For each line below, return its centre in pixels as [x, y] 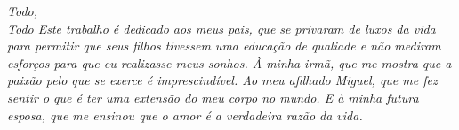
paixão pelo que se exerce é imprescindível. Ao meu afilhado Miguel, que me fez [222, 80]
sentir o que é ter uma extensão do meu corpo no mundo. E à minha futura [213, 97]
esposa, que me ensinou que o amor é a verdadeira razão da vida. [185, 115]
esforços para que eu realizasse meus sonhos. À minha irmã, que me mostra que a [229, 62]
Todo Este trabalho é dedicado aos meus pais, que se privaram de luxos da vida [221, 28]
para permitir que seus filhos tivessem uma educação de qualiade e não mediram [224, 46]
